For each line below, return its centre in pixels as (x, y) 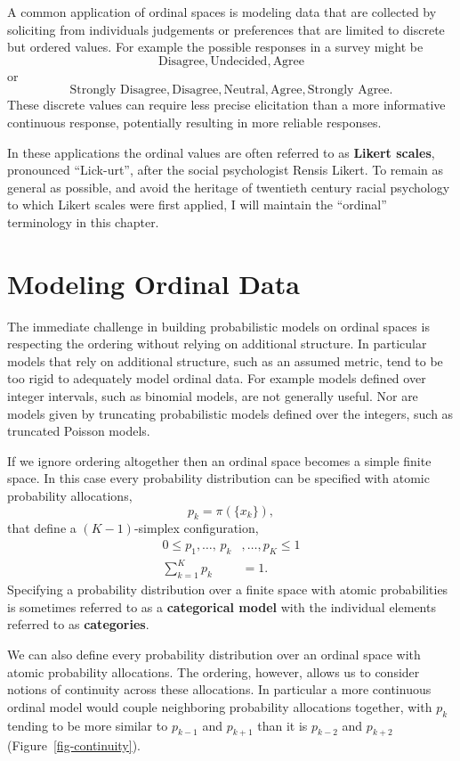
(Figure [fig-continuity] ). (74, 745)
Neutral (244, 90)
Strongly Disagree (118, 90)
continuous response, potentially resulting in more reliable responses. (194, 122)
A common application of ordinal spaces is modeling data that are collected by (222, 12)
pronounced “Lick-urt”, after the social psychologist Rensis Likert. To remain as (226, 170)
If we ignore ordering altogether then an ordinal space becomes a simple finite (219, 460)
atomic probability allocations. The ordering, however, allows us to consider (214, 671)
